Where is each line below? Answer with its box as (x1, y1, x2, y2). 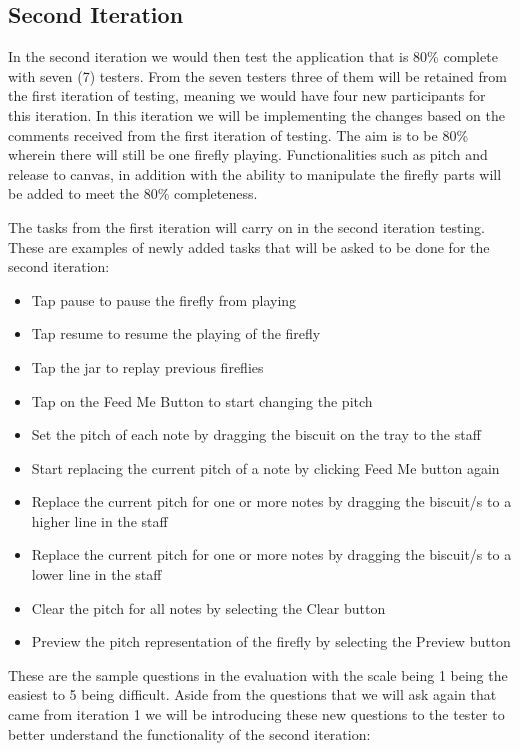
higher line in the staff (31, 510, 168, 531)
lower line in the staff (31, 564, 162, 585)
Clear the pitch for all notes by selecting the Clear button (31, 597, 386, 618)
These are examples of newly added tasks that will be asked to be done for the (8, 236, 490, 257)
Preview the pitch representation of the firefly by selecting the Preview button (31, 631, 511, 652)
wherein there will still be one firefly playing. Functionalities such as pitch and (8, 144, 488, 165)
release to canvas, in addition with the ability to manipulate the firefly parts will (8, 163, 502, 184)
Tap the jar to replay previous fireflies (31, 356, 264, 377)
